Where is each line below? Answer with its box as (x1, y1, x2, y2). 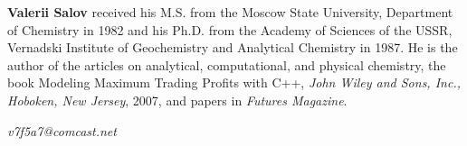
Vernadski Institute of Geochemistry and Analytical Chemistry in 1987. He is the (7, 38, 458, 57)
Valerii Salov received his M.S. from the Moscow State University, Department (7, 3, 453, 21)
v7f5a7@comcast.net (7, 121, 117, 140)
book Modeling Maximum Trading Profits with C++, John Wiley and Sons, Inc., (7, 73, 461, 92)
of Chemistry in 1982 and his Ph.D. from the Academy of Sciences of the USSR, (7, 20, 453, 39)
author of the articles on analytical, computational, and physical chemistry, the (7, 55, 446, 74)
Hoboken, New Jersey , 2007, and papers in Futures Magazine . (7, 90, 348, 109)
